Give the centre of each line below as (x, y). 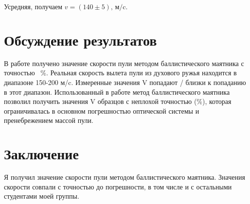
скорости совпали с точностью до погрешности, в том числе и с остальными (118, 186)
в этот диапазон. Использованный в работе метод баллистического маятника (117, 92)
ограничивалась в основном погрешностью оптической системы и (102, 110)
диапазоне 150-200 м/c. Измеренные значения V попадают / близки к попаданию (125, 82)
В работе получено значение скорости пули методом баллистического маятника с (124, 63)
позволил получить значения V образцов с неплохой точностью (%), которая (118, 101)
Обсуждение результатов (80, 40)
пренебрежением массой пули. (49, 120)
